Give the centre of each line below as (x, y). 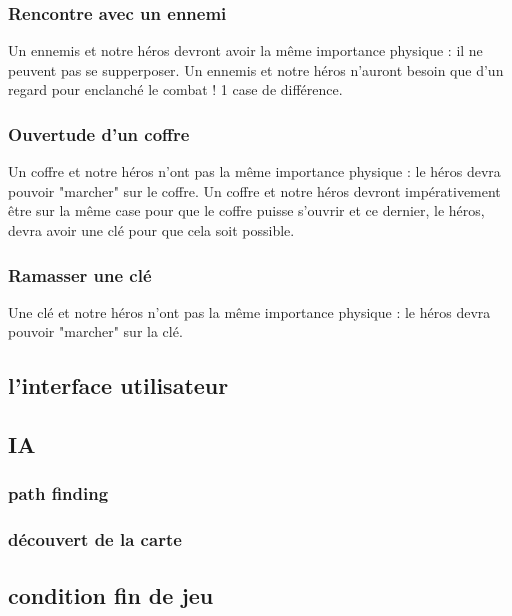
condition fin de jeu (111, 594)
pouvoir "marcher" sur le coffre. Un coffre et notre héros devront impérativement (254, 190)
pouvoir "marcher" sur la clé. (95, 331)
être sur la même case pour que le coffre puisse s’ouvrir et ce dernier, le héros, (246, 210)
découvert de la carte (95, 539)
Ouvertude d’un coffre (99, 133)
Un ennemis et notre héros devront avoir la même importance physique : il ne (245, 50)
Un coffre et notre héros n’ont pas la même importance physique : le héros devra (254, 171)
